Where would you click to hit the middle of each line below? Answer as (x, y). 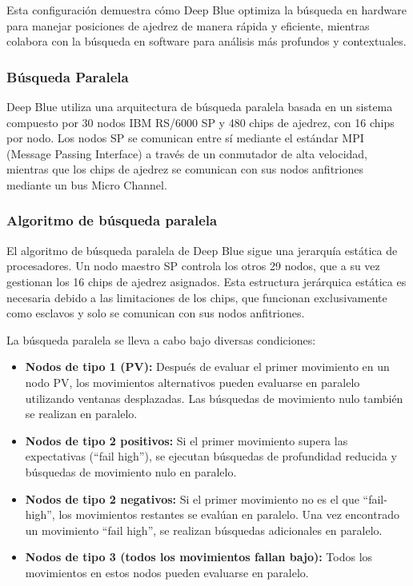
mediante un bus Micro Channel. (87, 184)
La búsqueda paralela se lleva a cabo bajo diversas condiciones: (161, 339)
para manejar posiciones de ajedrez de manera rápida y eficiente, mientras (188, 25)
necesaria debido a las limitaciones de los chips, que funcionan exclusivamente (197, 297)
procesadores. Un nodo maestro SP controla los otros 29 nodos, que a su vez (193, 266)
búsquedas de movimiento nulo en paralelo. (131, 471)
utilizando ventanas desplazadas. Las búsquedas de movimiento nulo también (214, 398)
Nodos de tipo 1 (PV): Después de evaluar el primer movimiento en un (207, 367)
